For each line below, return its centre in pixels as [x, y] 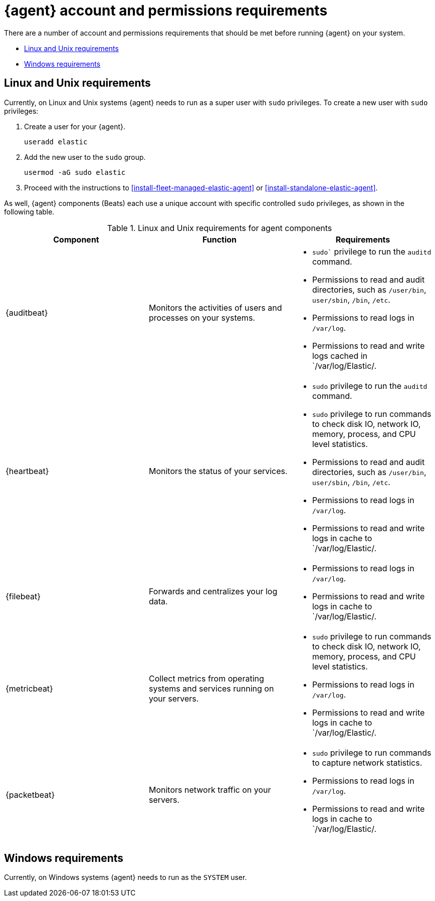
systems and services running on [211, 688]
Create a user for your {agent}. [75, 126]
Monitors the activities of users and [215, 307]
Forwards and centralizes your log [213, 591]
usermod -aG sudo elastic [75, 172]
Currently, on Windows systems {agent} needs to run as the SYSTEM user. [126, 877]
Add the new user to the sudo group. [85, 157]
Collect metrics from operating [206, 678]
